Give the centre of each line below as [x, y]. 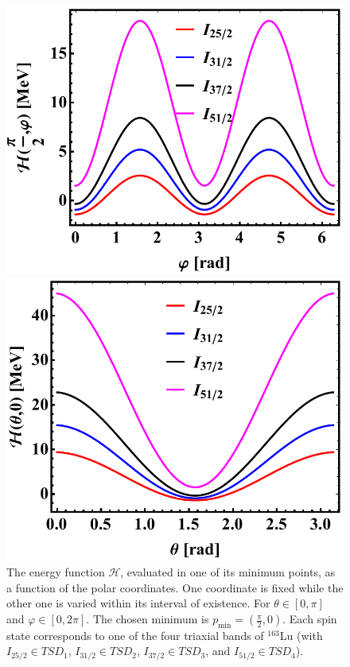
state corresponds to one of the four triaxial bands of [135, 635]
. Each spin [310, 619]
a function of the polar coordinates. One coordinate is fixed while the [175, 587]
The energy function [56, 572]
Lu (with [301, 635]
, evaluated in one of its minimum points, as [228, 572]
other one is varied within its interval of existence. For [138, 603]
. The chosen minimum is [148, 619]
